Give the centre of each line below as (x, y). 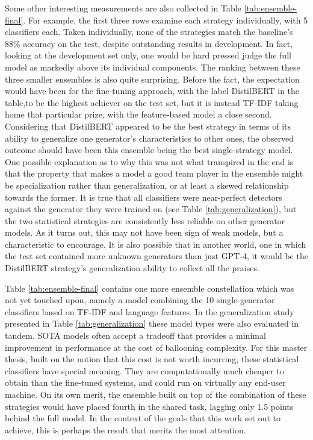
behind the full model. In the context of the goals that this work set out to (143, 418)
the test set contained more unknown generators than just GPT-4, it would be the (156, 256)
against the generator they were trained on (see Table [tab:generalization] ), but (151, 209)
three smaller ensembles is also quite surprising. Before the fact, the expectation (152, 79)
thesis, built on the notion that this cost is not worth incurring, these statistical (152, 359)
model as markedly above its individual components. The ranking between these (153, 67)
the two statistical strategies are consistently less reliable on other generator (145, 220)
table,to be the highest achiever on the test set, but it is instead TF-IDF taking (152, 102)
